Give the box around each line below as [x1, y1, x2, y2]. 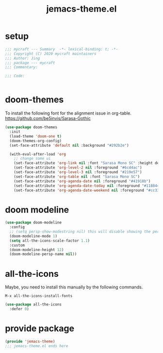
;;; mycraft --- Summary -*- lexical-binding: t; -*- [5, 47, 118, 51]
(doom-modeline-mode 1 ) [9, 234, 57, 238]
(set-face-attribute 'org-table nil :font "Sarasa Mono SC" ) [14, 174, 140, 179]
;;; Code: [5, 74, 25, 79]
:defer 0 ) [9, 307, 29, 312]
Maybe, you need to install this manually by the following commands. [5, 284, 143, 290]
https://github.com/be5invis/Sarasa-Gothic [5, 116, 91, 121]
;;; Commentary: [5, 65, 38, 70]
